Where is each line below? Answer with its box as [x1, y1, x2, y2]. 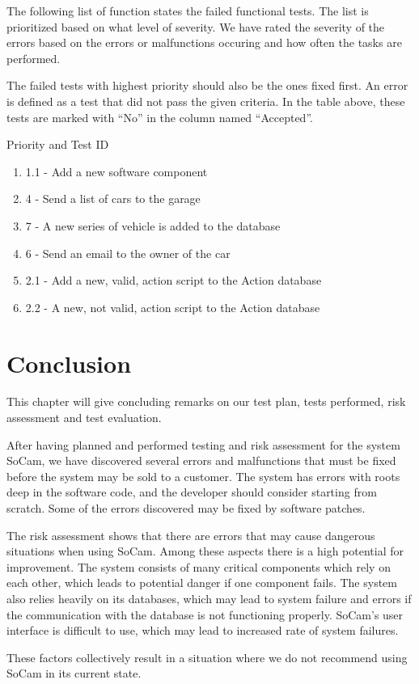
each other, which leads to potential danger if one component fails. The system [6, 574, 397, 591]
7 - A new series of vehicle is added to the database [25, 217, 281, 234]
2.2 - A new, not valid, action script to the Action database [25, 298, 320, 315]
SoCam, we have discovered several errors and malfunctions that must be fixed [6, 452, 396, 469]
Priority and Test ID [6, 136, 109, 153]
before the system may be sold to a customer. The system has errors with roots [6, 467, 400, 484]
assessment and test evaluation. [6, 409, 162, 426]
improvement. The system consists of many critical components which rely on [6, 558, 391, 575]
